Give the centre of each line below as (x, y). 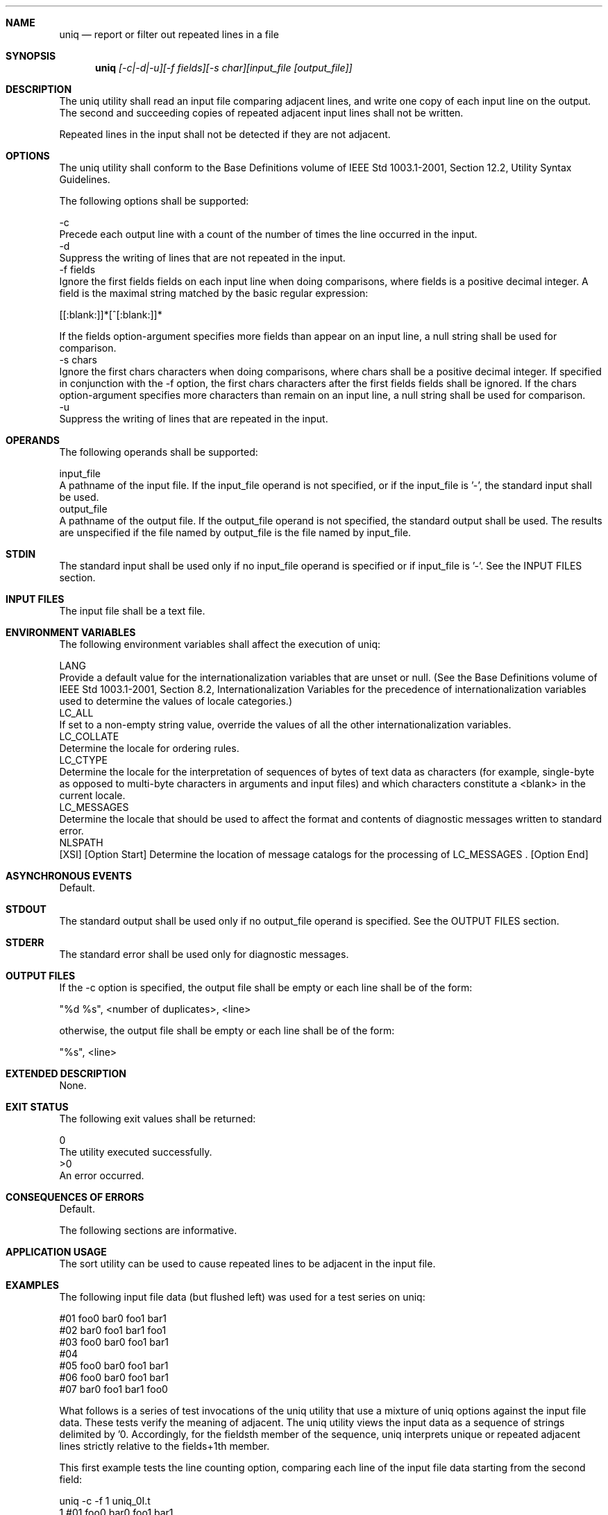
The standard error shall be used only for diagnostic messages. (204, 954)
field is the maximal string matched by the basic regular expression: (214, 293)
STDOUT (26, 909)
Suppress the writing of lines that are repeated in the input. (194, 419)
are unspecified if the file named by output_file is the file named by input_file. (235, 532)
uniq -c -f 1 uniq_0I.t (105, 1501)
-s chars (78, 360)
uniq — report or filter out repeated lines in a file (169, 34)
